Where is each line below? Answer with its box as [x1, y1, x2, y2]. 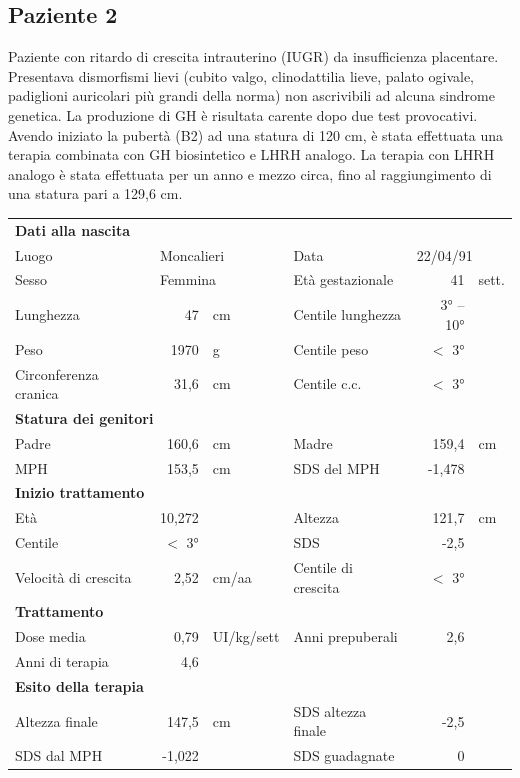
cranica [15, 383, 59, 404]
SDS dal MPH [15, 745, 103, 766]
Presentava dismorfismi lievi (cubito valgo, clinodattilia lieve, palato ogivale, [8, 65, 475, 86]
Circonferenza [15, 363, 99, 384]
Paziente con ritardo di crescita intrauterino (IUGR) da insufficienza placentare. [8, 46, 499, 67]
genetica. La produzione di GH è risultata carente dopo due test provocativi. [8, 104, 478, 125]
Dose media [15, 626, 86, 647]
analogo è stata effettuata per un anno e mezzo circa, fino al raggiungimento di [8, 163, 492, 184]
